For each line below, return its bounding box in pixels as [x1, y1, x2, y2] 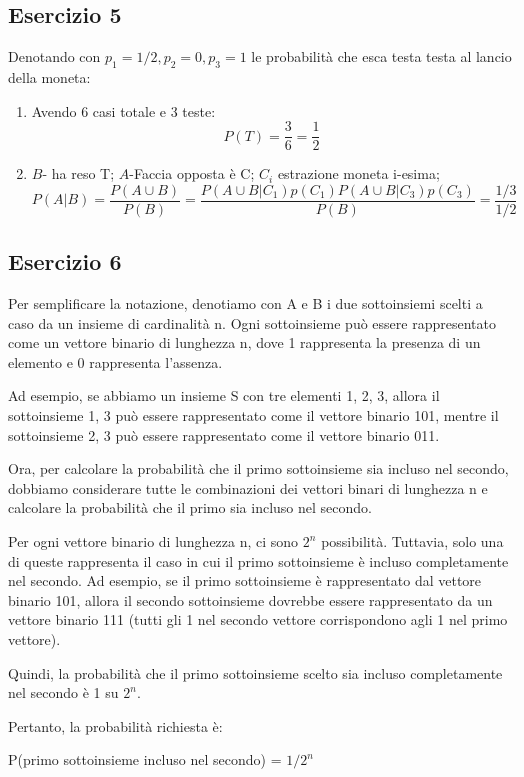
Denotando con [8, 46, 101, 67]
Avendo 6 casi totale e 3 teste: [31, 100, 216, 121]
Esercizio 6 [8, 246, 122, 277]
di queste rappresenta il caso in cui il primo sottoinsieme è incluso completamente [8, 550, 509, 571]
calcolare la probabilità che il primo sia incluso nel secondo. [8, 497, 372, 518]
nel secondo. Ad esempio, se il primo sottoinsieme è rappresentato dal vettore [8, 570, 482, 591]
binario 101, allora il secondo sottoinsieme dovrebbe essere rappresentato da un [8, 589, 493, 610]
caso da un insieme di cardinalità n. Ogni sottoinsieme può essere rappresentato [8, 312, 496, 333]
